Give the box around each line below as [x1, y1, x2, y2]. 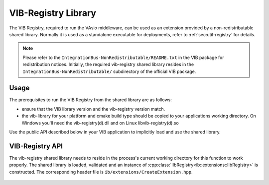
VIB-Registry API [9, 142, 63, 150]
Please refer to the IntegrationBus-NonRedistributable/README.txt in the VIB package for [22, 55, 224, 61]
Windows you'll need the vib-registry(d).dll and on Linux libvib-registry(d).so [21, 120, 179, 126]
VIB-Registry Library [9, 7, 97, 18]
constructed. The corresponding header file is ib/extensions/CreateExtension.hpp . [9, 169, 193, 175]
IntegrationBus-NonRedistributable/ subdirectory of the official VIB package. [22, 68, 196, 74]
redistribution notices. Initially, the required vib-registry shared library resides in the [22, 62, 194, 67]
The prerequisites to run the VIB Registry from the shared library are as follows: [9, 97, 172, 103]
